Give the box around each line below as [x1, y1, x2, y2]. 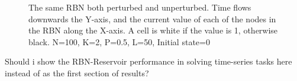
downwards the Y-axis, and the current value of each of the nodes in [28, 12, 276, 25]
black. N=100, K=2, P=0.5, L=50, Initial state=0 [28, 35, 210, 48]
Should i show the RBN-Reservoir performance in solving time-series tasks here [5, 55, 292, 67]
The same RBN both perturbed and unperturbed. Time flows [28, 1, 251, 13]
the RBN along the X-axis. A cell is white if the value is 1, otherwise [28, 24, 278, 36]
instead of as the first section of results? [5, 66, 149, 79]
